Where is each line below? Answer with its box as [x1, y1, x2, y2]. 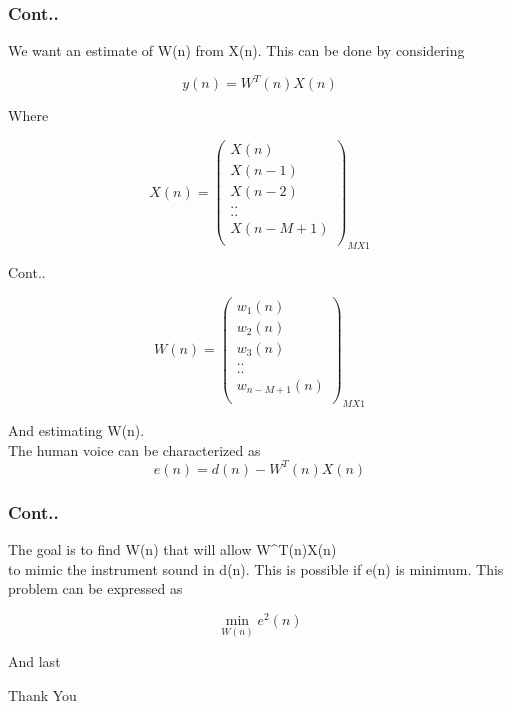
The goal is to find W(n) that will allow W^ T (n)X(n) [8, 539, 337, 560]
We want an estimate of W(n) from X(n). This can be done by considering [8, 40, 465, 61]
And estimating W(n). [8, 420, 145, 441]
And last [8, 651, 61, 672]
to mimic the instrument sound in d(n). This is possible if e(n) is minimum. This [8, 558, 504, 579]
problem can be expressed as [8, 578, 183, 599]
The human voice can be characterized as [8, 439, 261, 460]
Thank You [8, 684, 77, 705]
